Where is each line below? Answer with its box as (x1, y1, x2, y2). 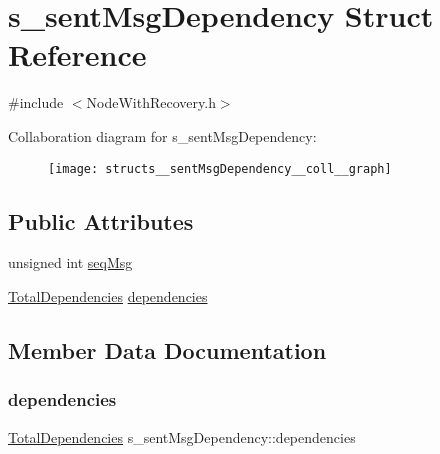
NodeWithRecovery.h (86, 92, 216, 113)
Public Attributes (8, 205, 194, 236)
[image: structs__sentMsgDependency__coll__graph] (48, 161, 392, 176)
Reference (8, 34, 147, 75)
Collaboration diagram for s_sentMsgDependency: (8, 125, 317, 146)
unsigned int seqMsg (8, 252, 133, 273)
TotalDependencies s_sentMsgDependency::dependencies (8, 426, 356, 447)
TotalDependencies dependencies (8, 285, 208, 306)
